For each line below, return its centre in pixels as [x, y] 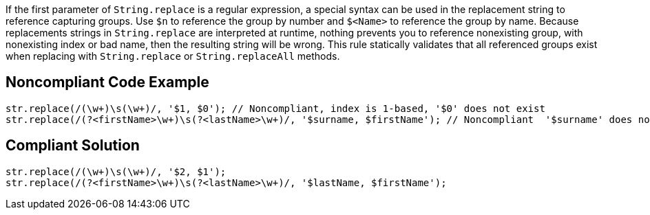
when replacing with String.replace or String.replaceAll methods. [173, 56]
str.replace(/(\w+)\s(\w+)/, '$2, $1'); [116, 171]
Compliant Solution [73, 146]
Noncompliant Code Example [107, 82]
